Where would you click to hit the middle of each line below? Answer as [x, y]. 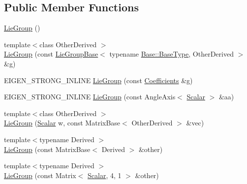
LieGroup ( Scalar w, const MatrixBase [62, 123]
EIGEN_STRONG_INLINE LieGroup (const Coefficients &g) [98, 80]
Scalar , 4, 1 [105, 175]
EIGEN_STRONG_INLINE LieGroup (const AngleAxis [90, 97]
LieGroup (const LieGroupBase [51, 54]
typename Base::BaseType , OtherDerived [171, 54]
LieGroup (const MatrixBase [47, 149]
